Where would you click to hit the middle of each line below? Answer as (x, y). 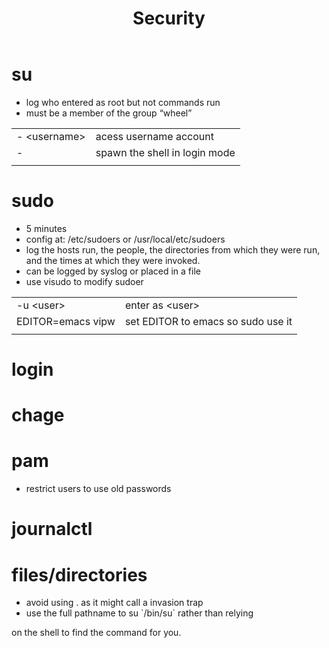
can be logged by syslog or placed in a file (113, 271)
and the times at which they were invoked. (113, 260)
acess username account (154, 136)
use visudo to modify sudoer (84, 281)
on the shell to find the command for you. (96, 633)
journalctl (52, 529)
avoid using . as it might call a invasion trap (114, 603)
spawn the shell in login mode (165, 152)
